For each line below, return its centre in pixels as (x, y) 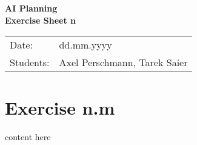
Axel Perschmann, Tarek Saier (123, 62)
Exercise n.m (60, 108)
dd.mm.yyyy (85, 45)
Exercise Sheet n (41, 20)
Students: (30, 62)
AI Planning (31, 8)
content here (28, 137)
